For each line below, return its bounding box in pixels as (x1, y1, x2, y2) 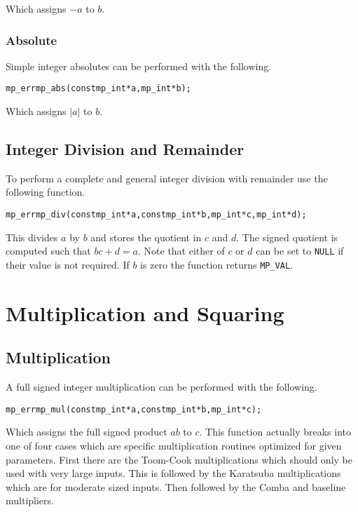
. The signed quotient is (236, 229, 338, 244)
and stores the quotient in (90, 229, 202, 244)
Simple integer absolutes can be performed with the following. (6, 58, 272, 73)
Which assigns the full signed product (6, 424, 167, 439)
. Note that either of (138, 243, 225, 258)
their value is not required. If (6, 257, 130, 271)
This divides (6, 229, 58, 244)
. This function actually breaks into (199, 424, 351, 439)
